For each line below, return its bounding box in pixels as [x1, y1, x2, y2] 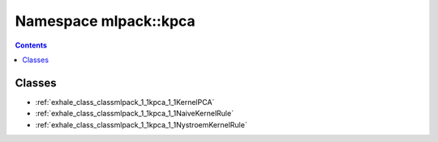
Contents [15, 40, 48, 50]
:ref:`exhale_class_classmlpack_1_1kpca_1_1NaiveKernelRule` [35, 109, 234, 119]
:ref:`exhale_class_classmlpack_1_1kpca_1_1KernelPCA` [35, 97, 215, 106]
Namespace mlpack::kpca [15, 12, 196, 30]
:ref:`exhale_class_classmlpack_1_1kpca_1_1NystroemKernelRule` [35, 119, 247, 129]
